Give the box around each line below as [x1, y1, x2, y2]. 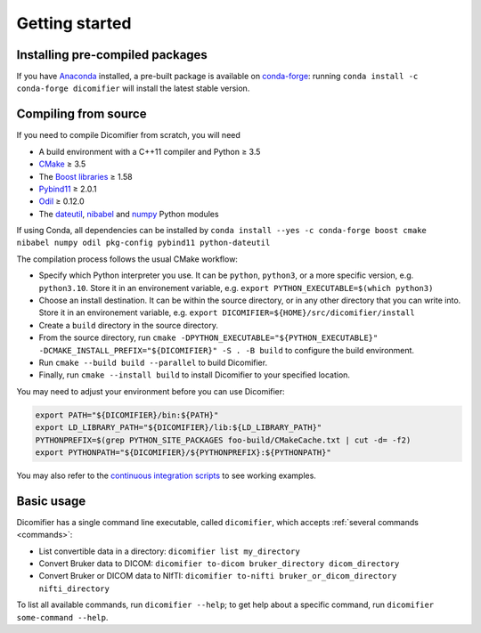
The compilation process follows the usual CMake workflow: [16, 254, 238, 264]
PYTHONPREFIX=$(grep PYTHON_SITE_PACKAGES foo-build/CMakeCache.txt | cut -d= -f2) [35, 434, 412, 445]
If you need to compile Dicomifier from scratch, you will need [16, 130, 240, 141]
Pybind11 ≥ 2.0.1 [38, 183, 97, 194]
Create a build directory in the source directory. [38, 320, 218, 330]
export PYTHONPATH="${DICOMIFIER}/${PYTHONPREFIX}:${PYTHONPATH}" [35, 447, 331, 458]
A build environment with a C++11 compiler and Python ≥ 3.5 [38, 146, 261, 157]
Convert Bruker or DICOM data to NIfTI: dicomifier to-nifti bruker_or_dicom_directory [38, 571, 397, 581]
